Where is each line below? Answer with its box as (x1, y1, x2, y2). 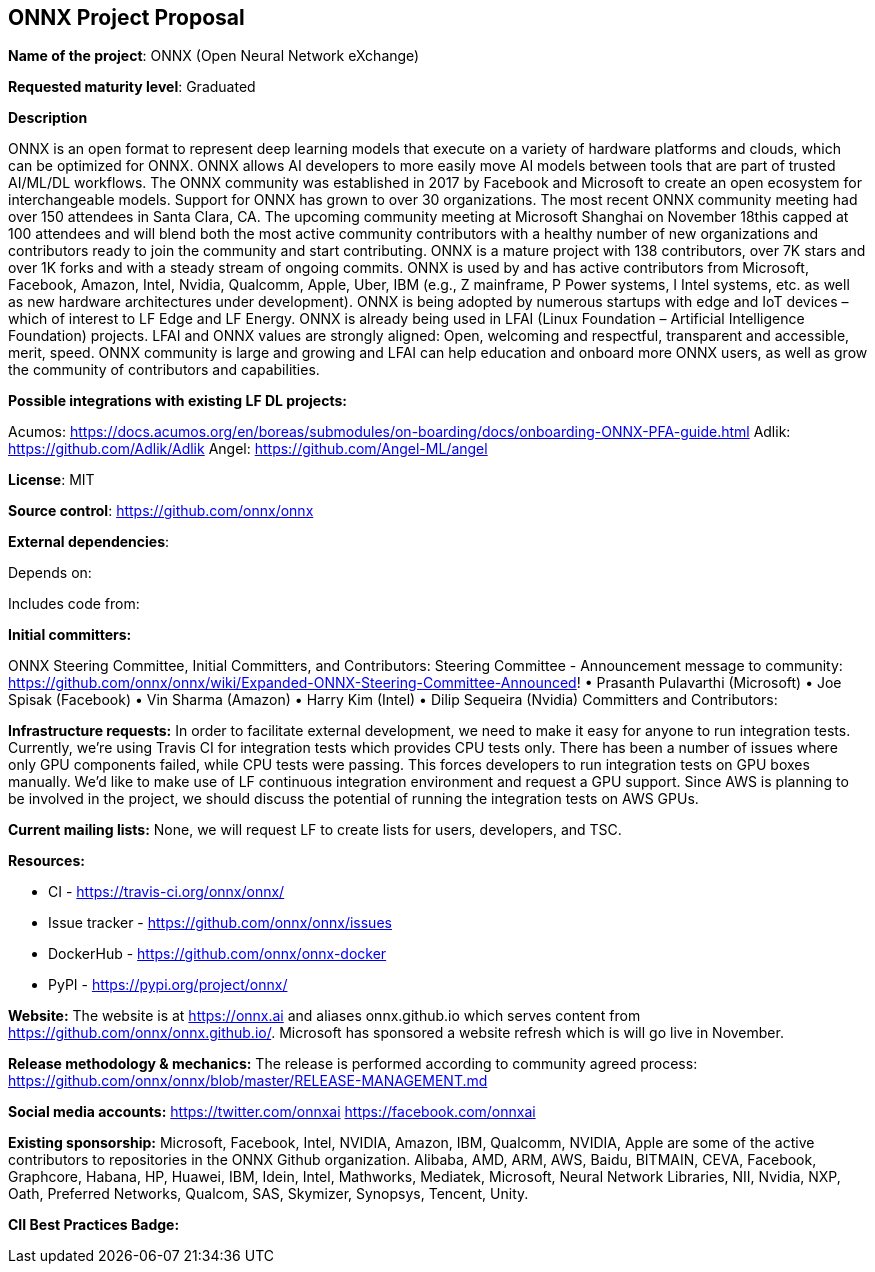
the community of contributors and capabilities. (8, 361, 320, 379)
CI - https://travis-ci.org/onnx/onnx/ (48, 883, 285, 901)
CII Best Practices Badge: (8, 1216, 180, 1234)
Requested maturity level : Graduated (8, 78, 256, 96)
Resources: (8, 852, 85, 870)
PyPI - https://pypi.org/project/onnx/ (48, 976, 288, 994)
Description (8, 109, 88, 127)
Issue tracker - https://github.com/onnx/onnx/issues (48, 914, 392, 932)
